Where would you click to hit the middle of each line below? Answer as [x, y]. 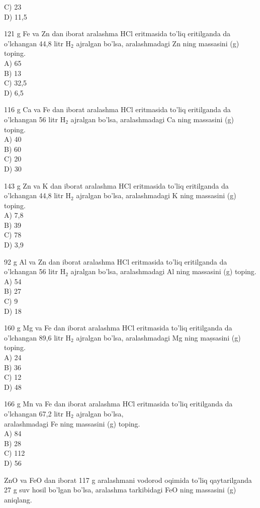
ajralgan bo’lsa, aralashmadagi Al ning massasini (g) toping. [163, 271]
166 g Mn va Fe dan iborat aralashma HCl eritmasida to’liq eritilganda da [118, 404]
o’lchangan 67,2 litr [34, 413]
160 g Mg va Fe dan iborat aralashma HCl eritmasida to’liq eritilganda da [118, 328]
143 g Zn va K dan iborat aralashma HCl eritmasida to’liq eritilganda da [116, 185]
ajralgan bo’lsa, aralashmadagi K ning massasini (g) [156, 195]
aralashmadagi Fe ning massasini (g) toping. [72, 423]
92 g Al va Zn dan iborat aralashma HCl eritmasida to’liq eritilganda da [116, 261]
